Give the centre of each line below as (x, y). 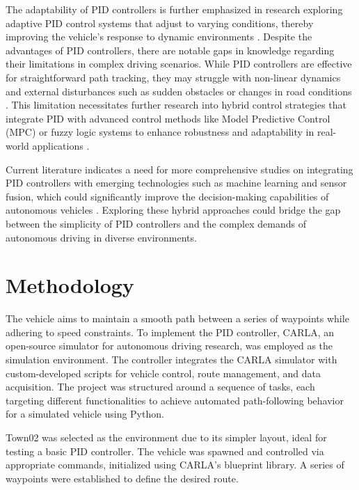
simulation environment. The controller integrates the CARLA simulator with (171, 359)
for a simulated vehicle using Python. (85, 414)
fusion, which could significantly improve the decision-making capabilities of (167, 196)
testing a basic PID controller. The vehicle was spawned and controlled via (165, 451)
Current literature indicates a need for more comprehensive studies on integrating (179, 169)
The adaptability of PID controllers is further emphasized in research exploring (174, 9)
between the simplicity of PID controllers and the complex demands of (156, 223)
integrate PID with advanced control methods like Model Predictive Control (168, 118)
